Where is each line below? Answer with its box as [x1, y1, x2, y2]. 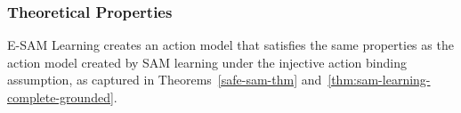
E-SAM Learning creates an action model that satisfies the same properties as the [7, 36, 454, 54]
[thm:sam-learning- [328, 70, 431, 89]
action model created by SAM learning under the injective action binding [7, 52, 407, 71]
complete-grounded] [7, 88, 114, 106]
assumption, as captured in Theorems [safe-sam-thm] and [7, 70, 322, 89]
